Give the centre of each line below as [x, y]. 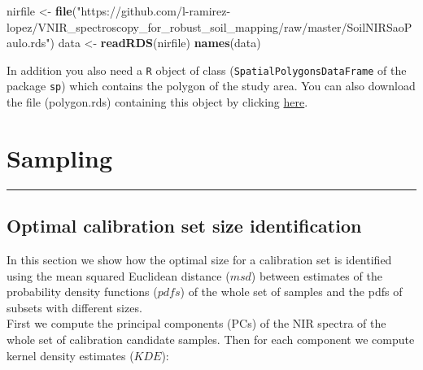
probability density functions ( [82, 292]
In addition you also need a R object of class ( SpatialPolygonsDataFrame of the [207, 70]
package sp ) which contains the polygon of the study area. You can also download [211, 86]
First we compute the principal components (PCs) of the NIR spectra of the [196, 323]
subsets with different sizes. [74, 307]
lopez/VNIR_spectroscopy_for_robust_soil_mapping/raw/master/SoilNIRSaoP [209, 26]
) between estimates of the [316, 275]
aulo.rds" [28, 43]
